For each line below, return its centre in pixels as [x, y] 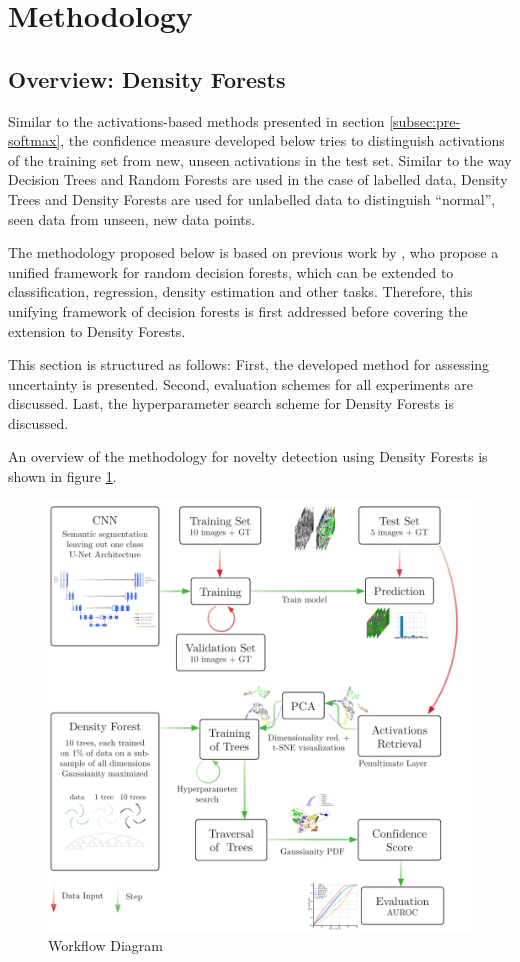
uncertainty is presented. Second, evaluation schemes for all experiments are [240, 383]
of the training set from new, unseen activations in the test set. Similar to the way [260, 159]
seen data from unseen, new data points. [132, 218]
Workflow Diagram [106, 944]
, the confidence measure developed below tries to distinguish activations [282, 140]
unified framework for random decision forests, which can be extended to [231, 271]
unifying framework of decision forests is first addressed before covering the [238, 310]
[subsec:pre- [425, 120]
